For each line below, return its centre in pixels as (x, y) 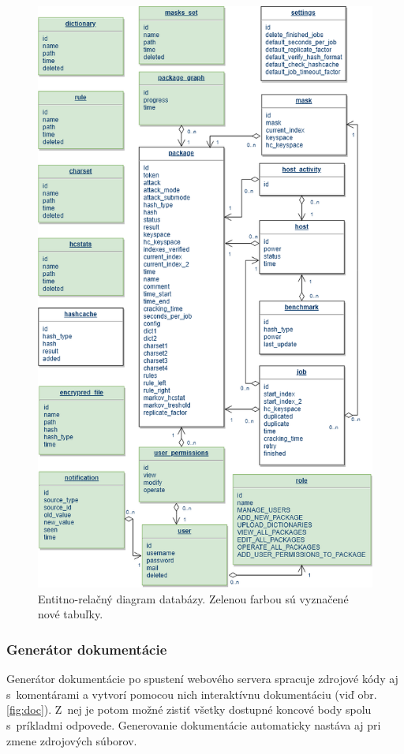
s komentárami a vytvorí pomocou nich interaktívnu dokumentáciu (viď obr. (192, 694)
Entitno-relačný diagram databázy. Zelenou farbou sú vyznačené (193, 598)
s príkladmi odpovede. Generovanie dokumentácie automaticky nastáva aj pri (194, 724)
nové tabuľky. (71, 614)
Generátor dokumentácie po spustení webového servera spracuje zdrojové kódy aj (202, 679)
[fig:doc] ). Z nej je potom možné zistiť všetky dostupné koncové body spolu (189, 709)
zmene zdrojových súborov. (72, 740)
